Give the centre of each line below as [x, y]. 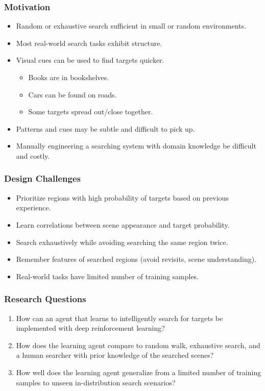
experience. [33, 207]
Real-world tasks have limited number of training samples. [107, 276]
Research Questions [45, 299]
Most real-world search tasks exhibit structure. [89, 43]
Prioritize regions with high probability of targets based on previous [122, 197]
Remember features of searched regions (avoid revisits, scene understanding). [136, 259]
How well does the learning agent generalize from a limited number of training [139, 372]
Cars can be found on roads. [73, 94]
